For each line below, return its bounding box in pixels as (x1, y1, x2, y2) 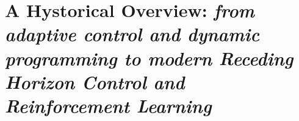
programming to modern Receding (5, 45, 294, 71)
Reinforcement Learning (5, 92, 212, 118)
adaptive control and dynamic (5, 21, 260, 47)
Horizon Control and (5, 69, 185, 94)
